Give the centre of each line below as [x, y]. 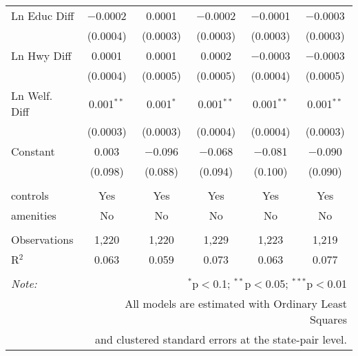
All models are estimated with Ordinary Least [236, 303]
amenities [34, 215]
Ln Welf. [32, 95]
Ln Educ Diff [43, 15]
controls [30, 195]
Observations [42, 239]
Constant [33, 151]
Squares [328, 319]
